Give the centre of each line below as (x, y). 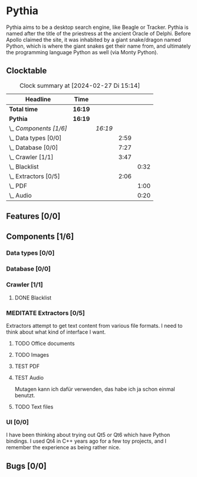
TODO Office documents (45, 343)
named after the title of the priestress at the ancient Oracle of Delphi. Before (98, 33)
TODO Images (32, 354)
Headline (38, 99)
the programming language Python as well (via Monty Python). (82, 52)
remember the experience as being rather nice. (63, 448)
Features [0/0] (33, 216)
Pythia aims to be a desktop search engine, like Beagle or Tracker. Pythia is (97, 27)
